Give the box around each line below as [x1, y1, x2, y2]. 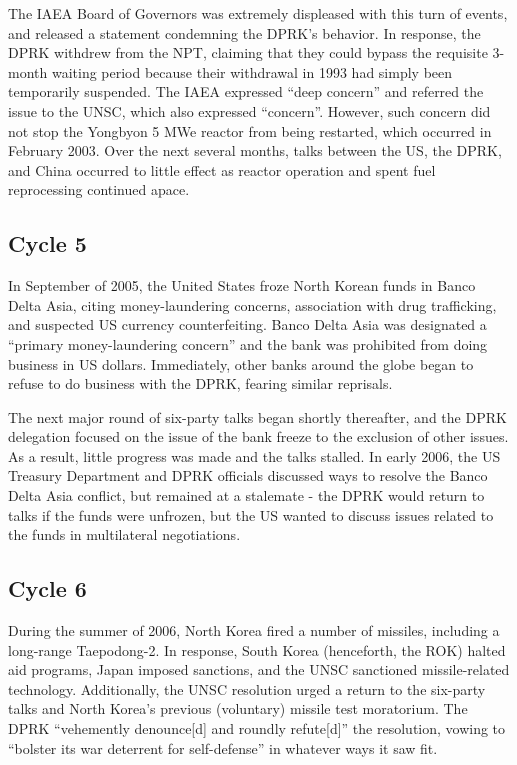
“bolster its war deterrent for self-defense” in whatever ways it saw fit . [8, 737, 438, 758]
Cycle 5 [8, 228, 87, 259]
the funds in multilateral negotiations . [8, 524, 241, 545]
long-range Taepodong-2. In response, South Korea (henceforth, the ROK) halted [8, 639, 506, 660]
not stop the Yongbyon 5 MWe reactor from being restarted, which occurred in [8, 120, 492, 141]
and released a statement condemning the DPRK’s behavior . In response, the [8, 22, 481, 43]
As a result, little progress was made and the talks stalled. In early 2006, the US [8, 445, 501, 466]
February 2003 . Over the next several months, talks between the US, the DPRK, [8, 140, 502, 161]
